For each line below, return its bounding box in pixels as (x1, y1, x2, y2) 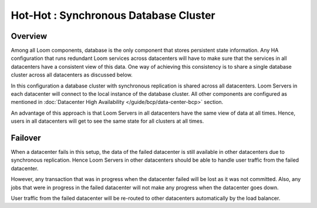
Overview (11, 31, 48, 41)
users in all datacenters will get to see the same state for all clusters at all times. (11, 118, 204, 125)
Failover (11, 133, 41, 143)
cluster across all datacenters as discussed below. (11, 71, 133, 79)
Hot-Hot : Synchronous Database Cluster (11, 9, 215, 22)
